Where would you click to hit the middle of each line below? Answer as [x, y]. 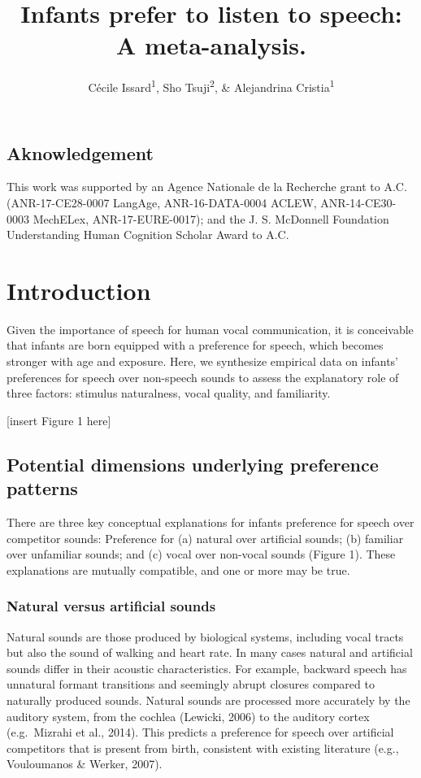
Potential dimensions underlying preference [193, 464]
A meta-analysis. [211, 45]
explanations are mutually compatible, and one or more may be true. [178, 569]
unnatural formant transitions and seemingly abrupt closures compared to [191, 684]
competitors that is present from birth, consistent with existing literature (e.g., [203, 748]
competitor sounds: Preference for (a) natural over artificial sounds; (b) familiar [205, 538]
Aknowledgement [80, 152]
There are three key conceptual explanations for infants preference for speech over [210, 522]
